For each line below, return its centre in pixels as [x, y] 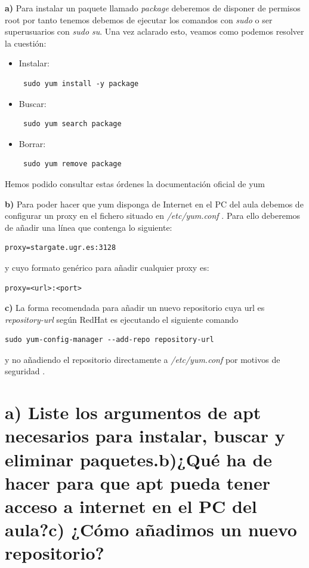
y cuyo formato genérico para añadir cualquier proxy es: [107, 267]
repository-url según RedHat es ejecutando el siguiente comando [122, 319]
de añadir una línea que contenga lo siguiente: [89, 227]
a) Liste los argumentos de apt [133, 412]
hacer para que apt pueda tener [137, 482]
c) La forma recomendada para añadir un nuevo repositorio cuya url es [135, 308]
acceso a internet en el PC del [131, 506]
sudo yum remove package [72, 164]
